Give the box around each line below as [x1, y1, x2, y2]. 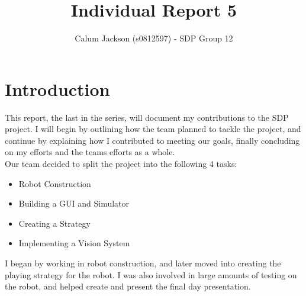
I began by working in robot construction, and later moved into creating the [5, 257, 281, 269]
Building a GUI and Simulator [18, 197, 130, 210]
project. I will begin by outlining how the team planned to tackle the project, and [5, 123, 301, 135]
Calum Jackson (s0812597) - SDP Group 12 [75, 32, 233, 44]
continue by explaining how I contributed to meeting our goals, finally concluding [5, 134, 300, 146]
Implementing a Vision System [18, 237, 130, 249]
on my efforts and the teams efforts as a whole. [5, 146, 175, 158]
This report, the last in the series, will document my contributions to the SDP [5, 111, 289, 123]
